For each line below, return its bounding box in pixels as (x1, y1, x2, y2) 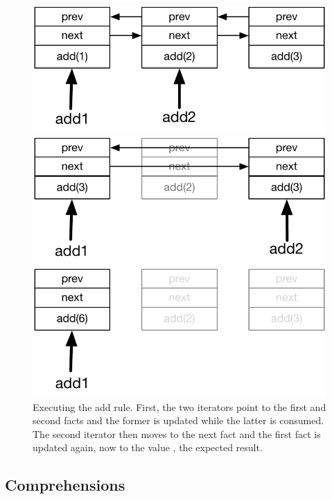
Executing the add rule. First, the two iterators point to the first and (33, 399, 326, 414)
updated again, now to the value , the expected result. (33, 440, 263, 455)
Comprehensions (5, 474, 125, 496)
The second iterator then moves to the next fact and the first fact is (33, 426, 321, 441)
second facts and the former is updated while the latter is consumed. (33, 413, 324, 428)
